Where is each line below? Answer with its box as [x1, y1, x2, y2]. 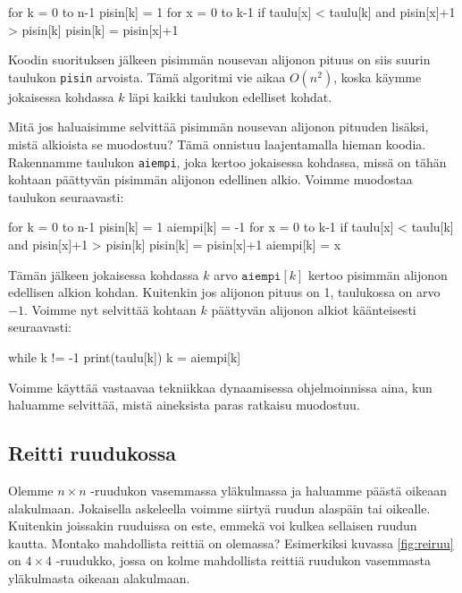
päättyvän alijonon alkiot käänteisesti [211, 300, 416, 318]
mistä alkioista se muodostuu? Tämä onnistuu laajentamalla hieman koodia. [8, 134, 426, 153]
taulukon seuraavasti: [8, 187, 124, 206]
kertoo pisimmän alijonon [308, 265, 448, 284]
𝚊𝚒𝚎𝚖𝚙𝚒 [241, 269, 281, 283]
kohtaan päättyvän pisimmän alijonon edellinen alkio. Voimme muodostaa [8, 170, 413, 189]
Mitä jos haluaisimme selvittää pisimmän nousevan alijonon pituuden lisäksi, [8, 117, 429, 136]
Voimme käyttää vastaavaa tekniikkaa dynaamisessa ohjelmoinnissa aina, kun [8, 377, 433, 396]
